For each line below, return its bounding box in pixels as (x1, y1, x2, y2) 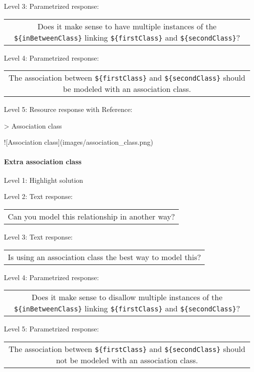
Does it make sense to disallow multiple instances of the (31, 291, 223, 303)
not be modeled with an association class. (56, 354, 198, 366)
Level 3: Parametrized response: (4, 1, 99, 11)
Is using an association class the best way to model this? (8, 251, 201, 263)
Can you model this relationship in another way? (8, 210, 175, 222)
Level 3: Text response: (4, 231, 73, 241)
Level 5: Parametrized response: (4, 324, 99, 334)
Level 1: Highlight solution (4, 175, 84, 185)
